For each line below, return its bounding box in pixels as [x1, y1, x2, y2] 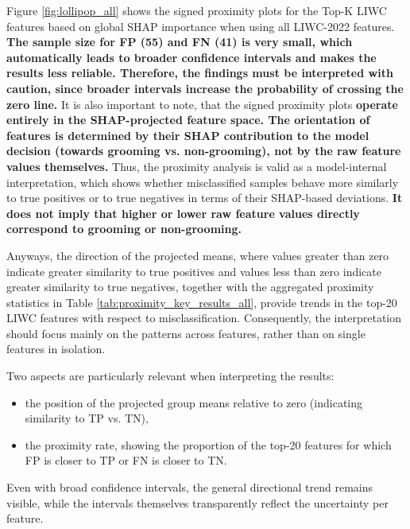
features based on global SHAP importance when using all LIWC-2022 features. [6, 18, 395, 34]
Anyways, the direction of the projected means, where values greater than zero [6, 247, 389, 263]
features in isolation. [6, 340, 106, 357]
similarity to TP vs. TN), [25, 410, 149, 426]
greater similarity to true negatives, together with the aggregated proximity [6, 278, 374, 295]
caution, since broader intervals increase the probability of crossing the [6, 80, 404, 96]
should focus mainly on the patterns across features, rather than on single [6, 325, 366, 341]
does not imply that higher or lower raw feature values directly [6, 204, 360, 221]
